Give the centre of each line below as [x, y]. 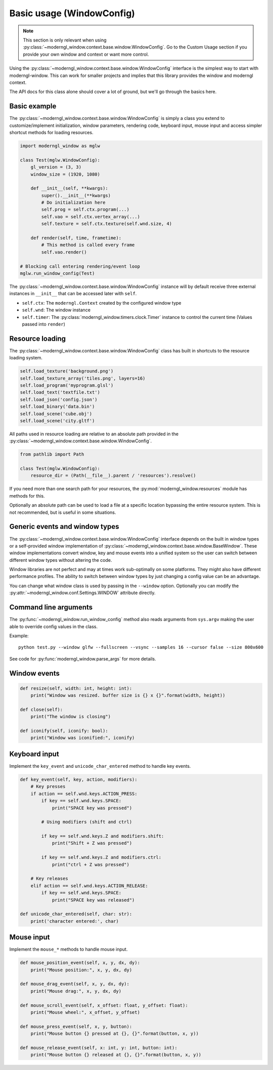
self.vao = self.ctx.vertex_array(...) [90, 217]
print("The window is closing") [71, 717]
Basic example [33, 106]
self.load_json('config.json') [59, 399]
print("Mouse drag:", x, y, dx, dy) [76, 991]
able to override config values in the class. [54, 626]
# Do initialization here [73, 203]
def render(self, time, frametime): [76, 238]
